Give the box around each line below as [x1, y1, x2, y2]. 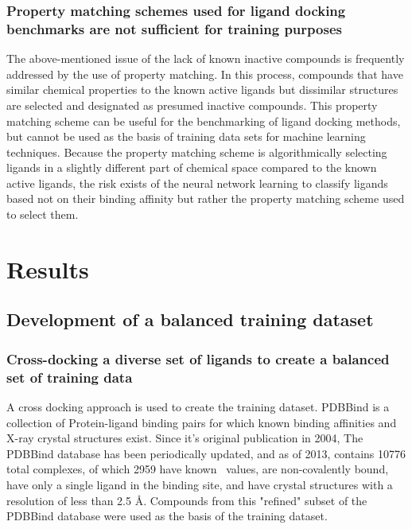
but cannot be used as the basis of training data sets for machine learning [6, 128, 366, 145]
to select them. [6, 206, 79, 223]
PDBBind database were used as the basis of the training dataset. [6, 508, 328, 524]
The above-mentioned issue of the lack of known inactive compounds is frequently [6, 50, 405, 67]
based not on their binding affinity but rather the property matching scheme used [6, 190, 405, 207]
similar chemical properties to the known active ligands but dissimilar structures [6, 81, 398, 98]
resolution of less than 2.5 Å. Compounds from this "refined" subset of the [6, 492, 367, 508]
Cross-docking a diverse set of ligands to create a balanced [6, 348, 390, 368]
